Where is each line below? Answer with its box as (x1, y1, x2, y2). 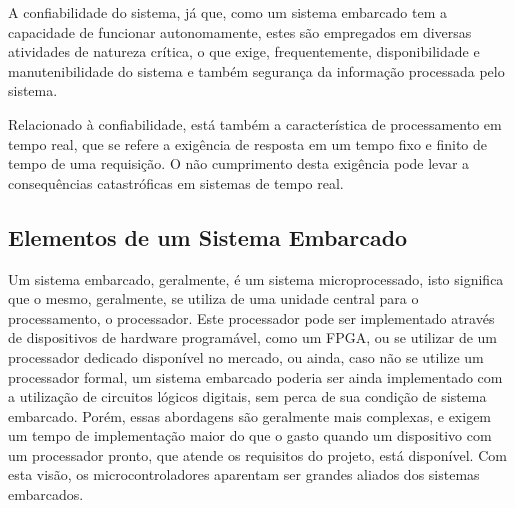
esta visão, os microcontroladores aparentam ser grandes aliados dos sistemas (8, 464, 480, 485)
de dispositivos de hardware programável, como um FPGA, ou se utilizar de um (8, 327, 498, 348)
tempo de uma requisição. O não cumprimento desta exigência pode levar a (8, 153, 470, 174)
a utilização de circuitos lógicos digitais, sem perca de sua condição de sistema (8, 386, 487, 407)
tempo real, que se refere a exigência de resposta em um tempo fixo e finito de (8, 133, 488, 154)
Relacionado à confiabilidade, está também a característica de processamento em (8, 113, 502, 134)
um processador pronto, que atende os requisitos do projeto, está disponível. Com (8, 444, 507, 465)
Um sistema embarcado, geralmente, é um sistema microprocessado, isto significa (8, 268, 504, 289)
